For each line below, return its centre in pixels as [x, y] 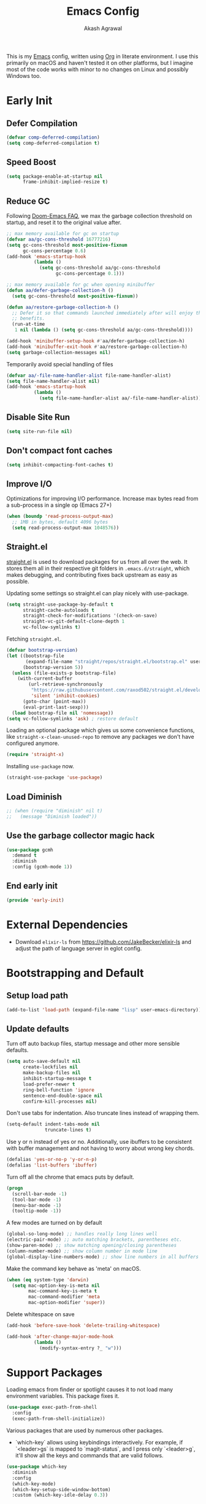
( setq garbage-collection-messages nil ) [59, 352]
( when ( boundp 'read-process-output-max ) [60, 517]
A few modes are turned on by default [54, 1223]
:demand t [24, 855]
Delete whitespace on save [40, 1314]
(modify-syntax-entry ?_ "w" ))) [80, 1348]
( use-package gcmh [30, 850]
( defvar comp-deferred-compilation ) [53, 137]
